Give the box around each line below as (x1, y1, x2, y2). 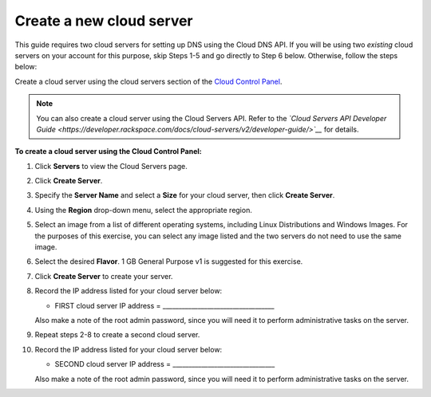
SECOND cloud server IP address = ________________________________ (54, 360, 275, 369)
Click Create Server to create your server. (34, 271, 173, 281)
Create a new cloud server (14, 12, 193, 29)
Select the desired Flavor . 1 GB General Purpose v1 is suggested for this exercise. (34, 257, 303, 266)
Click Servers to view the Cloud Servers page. (34, 161, 188, 171)
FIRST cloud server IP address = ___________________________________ (54, 301, 275, 310)
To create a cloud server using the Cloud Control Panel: (14, 147, 203, 156)
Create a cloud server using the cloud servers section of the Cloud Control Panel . (14, 77, 283, 86)
